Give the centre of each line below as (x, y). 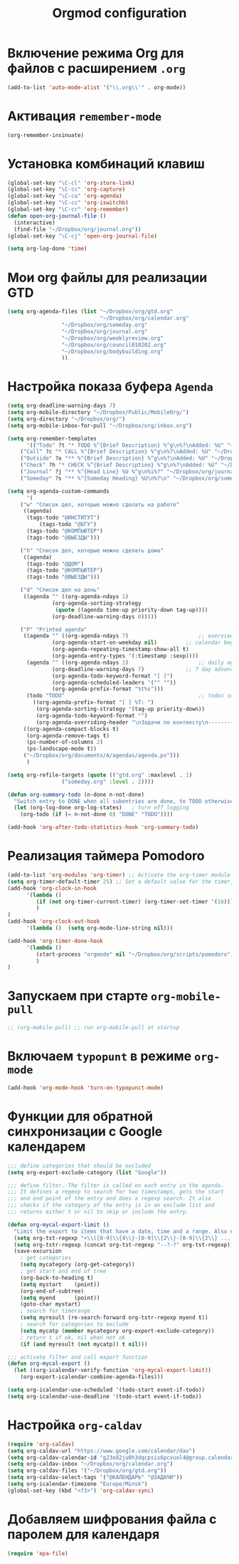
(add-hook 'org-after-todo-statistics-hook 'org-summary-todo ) (103, 827)
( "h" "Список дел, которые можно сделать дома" (92, 550)
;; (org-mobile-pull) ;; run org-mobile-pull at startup (94, 1028)
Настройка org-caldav (75, 1425)
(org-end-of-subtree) (52, 1291)
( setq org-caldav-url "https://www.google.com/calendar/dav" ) (101, 1451)
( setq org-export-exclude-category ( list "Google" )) (87, 1172)
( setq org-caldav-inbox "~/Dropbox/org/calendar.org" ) (90, 1464)
